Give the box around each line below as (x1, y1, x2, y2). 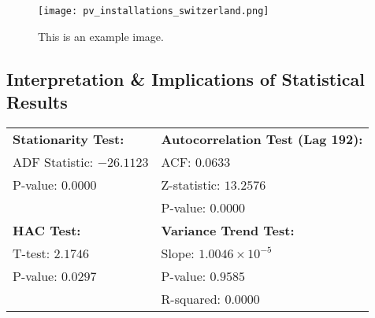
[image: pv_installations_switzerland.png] (38, 6, 269, 17)
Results (6, 90, 68, 114)
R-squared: (161, 289, 221, 308)
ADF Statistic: (13, 152, 94, 171)
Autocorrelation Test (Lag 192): (161, 129, 363, 148)
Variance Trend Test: (161, 220, 295, 239)
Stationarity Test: (13, 129, 124, 148)
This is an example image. (38, 28, 164, 44)
